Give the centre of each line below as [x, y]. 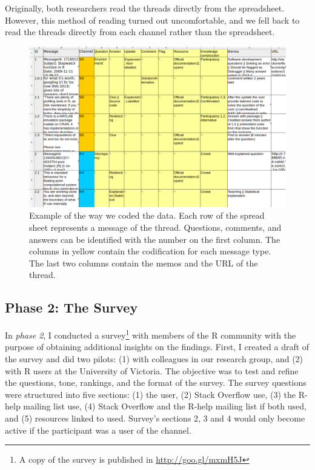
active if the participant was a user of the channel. [98, 430]
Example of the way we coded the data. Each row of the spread [147, 215]
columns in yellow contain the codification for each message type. [150, 251]
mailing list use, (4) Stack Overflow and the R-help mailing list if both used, [165, 406]
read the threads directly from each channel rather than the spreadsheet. [140, 32]
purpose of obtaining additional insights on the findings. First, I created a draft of [157, 347]
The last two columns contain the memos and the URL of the [144, 263]
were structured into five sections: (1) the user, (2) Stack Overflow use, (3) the [151, 394]
